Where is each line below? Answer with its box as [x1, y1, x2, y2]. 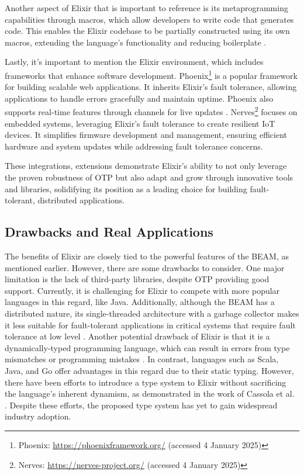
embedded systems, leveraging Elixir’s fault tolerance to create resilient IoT [5, 117, 275, 129]
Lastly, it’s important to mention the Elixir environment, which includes [5, 56, 264, 68]
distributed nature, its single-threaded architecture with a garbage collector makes [5, 307, 299, 319]
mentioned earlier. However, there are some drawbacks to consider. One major [5, 261, 285, 273]
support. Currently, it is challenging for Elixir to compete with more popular [5, 284, 280, 296]
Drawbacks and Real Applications [5, 223, 213, 241]
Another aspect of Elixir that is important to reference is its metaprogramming [5, 2, 288, 13]
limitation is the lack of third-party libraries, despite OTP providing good [5, 273, 270, 285]
